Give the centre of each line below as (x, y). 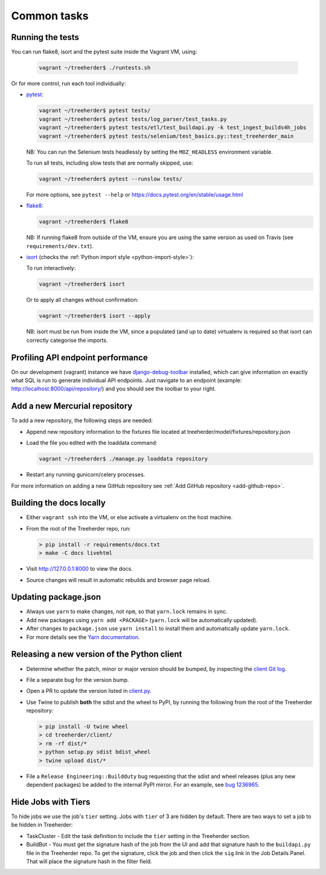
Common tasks (50, 16)
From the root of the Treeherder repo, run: (78, 528)
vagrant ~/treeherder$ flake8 (84, 222)
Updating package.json (56, 597)
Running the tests (45, 37)
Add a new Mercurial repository (72, 406)
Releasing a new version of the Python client (97, 654)
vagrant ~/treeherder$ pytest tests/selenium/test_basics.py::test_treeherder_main (166, 136)
